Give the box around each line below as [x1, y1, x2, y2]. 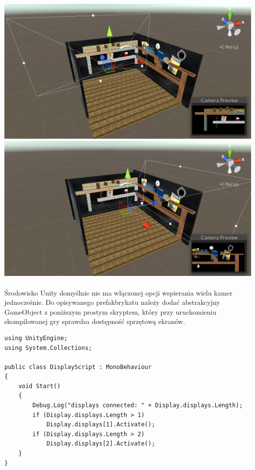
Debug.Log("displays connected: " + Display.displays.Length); [32, 402, 243, 409]
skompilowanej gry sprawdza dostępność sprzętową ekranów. [4, 316, 185, 326]
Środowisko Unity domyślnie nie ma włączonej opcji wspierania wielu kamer [4, 287, 232, 297]
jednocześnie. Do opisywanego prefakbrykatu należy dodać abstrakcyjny [4, 297, 220, 307]
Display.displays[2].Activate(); [46, 440, 155, 447]
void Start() [18, 382, 61, 390]
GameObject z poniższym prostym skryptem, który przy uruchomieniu [4, 306, 216, 317]
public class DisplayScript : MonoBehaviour [4, 363, 152, 371]
